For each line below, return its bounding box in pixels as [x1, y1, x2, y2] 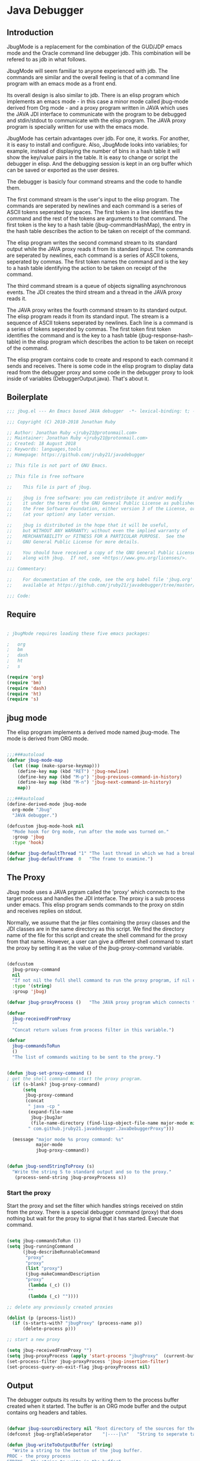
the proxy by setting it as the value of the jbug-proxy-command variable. [7, 944, 185, 951]
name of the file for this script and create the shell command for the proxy [7, 931, 188, 939]
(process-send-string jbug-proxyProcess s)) [14, 1174, 127, 1180]
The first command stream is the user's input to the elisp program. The [7, 196, 180, 203]
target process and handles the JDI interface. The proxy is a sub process [7, 895, 185, 902]
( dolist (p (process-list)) [7, 1315, 77, 1321]
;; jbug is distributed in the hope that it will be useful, [7, 522, 169, 528]
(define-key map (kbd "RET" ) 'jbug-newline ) [17, 768, 129, 774]
